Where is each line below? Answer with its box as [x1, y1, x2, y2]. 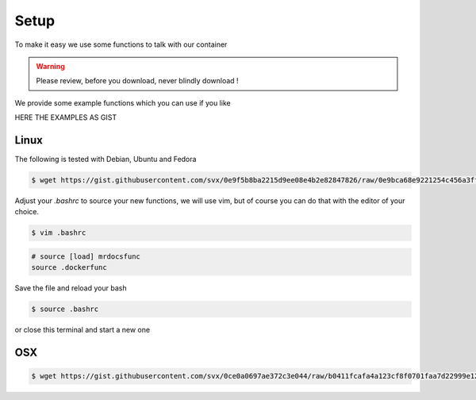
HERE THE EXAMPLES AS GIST [14, 113, 117, 122]
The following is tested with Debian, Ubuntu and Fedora [14, 155, 197, 164]
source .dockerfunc [31, 263, 107, 272]
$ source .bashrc [31, 305, 99, 313]
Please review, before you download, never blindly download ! [36, 76, 239, 86]
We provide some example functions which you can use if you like [14, 98, 231, 107]
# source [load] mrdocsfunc [31, 252, 140, 261]
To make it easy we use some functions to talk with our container [14, 40, 228, 49]
